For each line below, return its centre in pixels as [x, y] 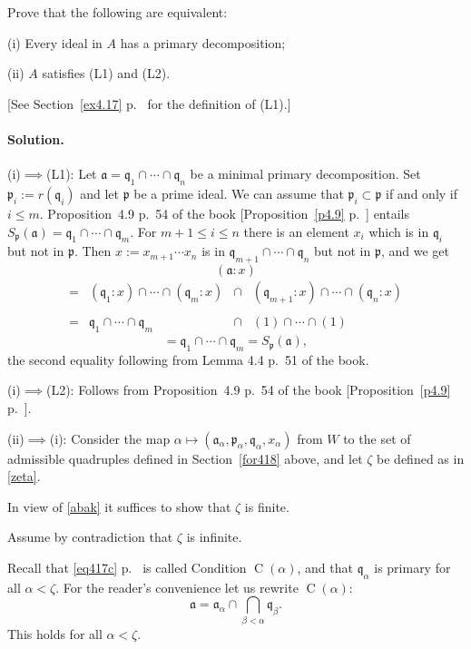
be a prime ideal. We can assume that [239, 193]
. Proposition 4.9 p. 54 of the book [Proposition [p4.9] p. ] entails [224, 213]
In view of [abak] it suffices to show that [119, 506]
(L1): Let [71, 174]
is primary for [412, 567]
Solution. [36, 138]
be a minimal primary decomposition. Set [305, 174]
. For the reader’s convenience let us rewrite [177, 587]
